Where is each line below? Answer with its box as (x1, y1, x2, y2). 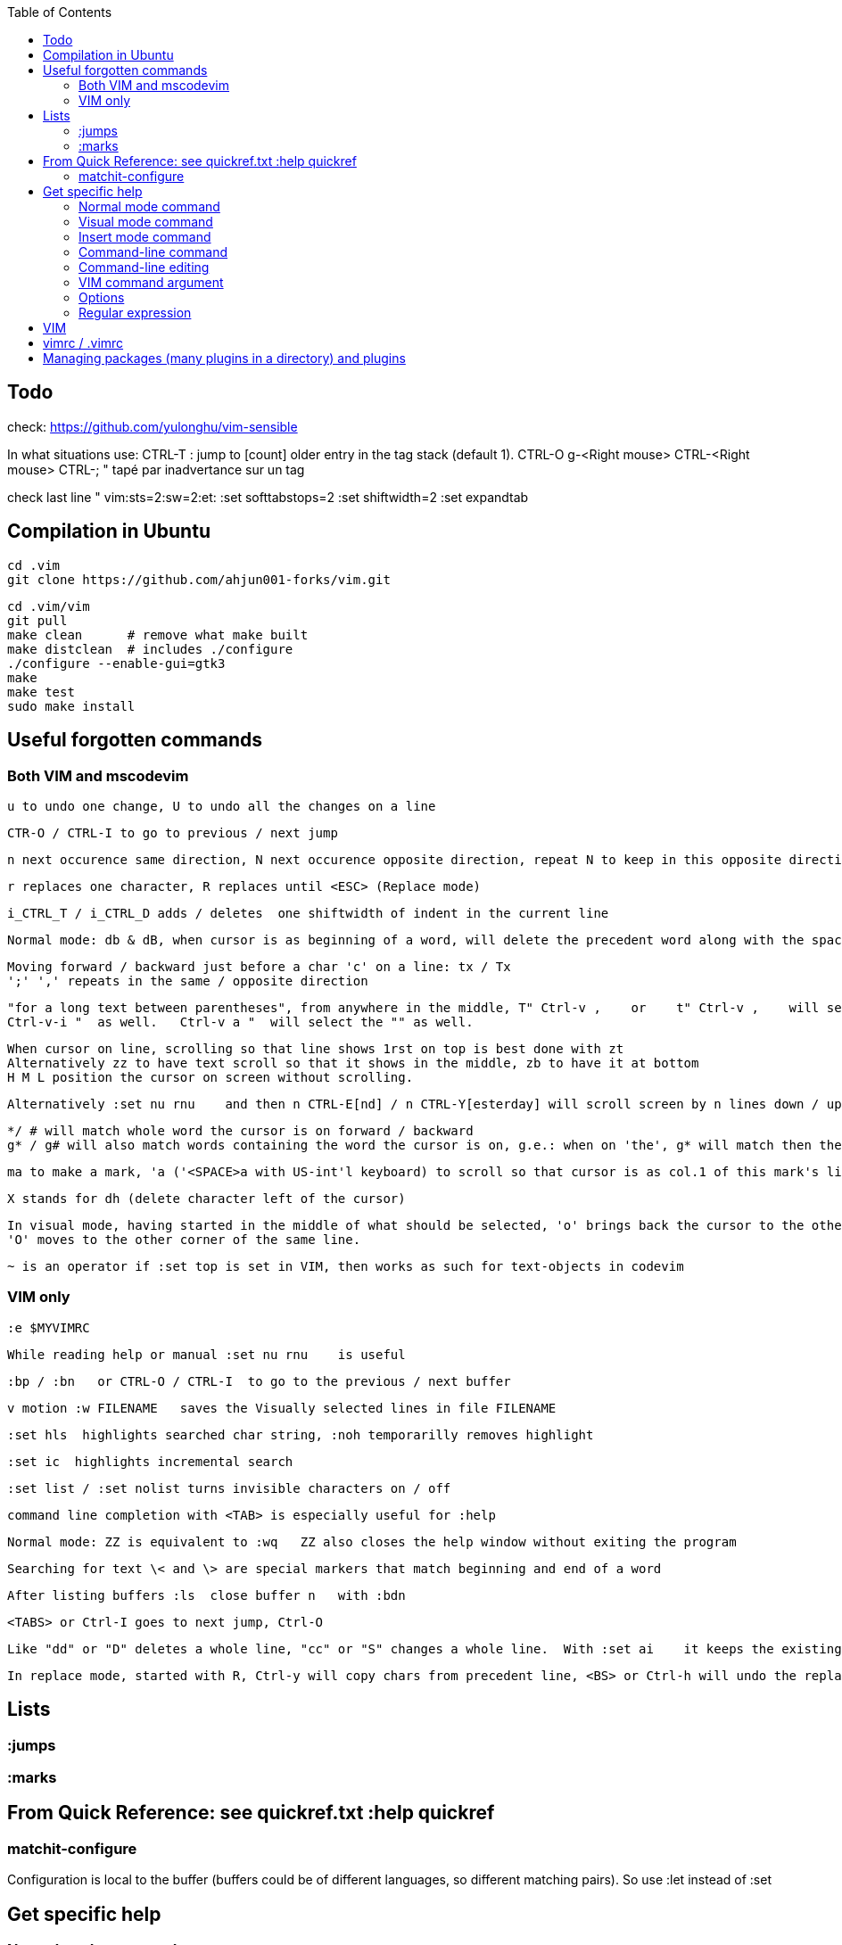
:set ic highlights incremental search (7, 1454, 293, 1469)
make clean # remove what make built (7, 627, 309, 642)
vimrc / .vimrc (43, 335, 124, 350)
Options (78, 290, 125, 305)
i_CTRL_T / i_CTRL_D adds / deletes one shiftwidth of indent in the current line (7, 905, 609, 920)
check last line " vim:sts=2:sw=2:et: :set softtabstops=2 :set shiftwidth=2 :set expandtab (7, 489, 529, 505)
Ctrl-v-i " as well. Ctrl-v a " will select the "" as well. (7, 1014, 474, 1029)
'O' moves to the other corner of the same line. (7, 1232, 361, 1247)
